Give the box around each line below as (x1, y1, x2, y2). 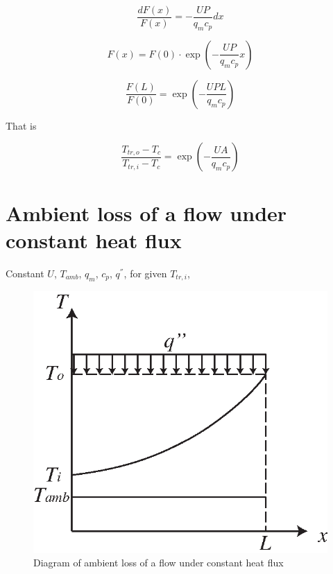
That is (6, 118, 37, 132)
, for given (123, 266, 167, 280)
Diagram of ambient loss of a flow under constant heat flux (33, 555, 284, 570)
